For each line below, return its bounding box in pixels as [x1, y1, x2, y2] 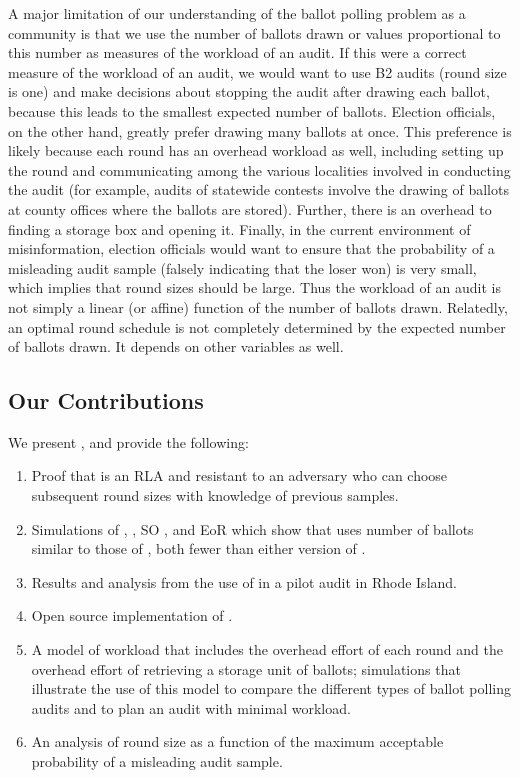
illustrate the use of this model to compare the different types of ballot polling [31, 678, 511, 699]
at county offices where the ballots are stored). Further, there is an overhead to [8, 198, 492, 219]
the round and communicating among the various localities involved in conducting [8, 159, 511, 180]
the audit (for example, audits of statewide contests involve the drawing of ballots [8, 179, 509, 200]
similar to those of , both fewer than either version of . [31, 538, 366, 559]
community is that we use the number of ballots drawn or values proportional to [8, 22, 501, 43]
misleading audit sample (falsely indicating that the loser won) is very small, [8, 257, 477, 278]
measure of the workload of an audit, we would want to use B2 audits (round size [8, 61, 507, 82]
